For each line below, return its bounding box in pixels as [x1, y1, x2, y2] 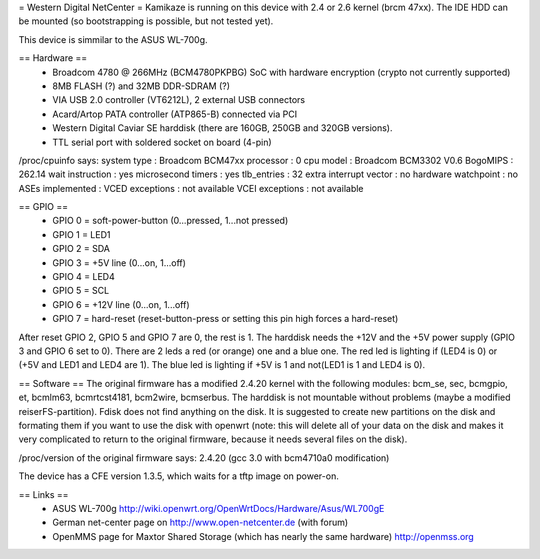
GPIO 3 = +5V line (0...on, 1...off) [52, 256, 187, 269]
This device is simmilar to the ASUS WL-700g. [18, 33, 209, 45]
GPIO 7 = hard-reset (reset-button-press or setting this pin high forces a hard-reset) [52, 313, 399, 325]
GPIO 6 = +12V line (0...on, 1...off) [52, 298, 190, 310]
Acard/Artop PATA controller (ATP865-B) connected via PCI [52, 108, 298, 120]
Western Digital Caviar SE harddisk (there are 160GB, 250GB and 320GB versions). [52, 122, 393, 134]
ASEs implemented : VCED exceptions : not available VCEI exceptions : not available [18, 182, 364, 194]
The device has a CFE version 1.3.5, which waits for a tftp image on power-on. [18, 470, 339, 482]
